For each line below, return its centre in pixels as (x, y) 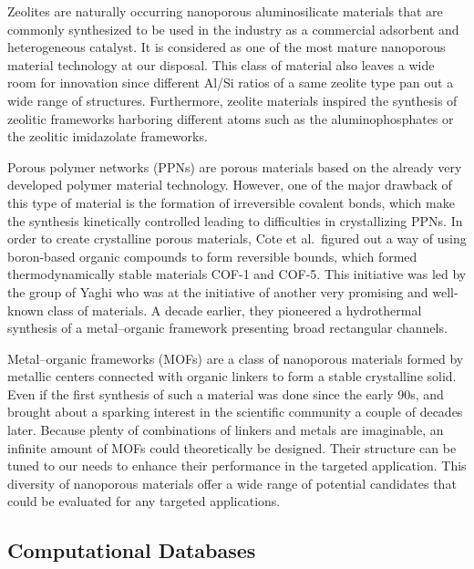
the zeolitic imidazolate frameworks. (108, 136)
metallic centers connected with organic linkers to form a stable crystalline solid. (232, 376)
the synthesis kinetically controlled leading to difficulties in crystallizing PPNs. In (235, 220)
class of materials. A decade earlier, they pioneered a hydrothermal (235, 310)
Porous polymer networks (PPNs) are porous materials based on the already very (235, 166)
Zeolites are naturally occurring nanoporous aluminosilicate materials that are (225, 11)
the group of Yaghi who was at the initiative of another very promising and (218, 291)
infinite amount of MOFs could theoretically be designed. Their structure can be (232, 447)
